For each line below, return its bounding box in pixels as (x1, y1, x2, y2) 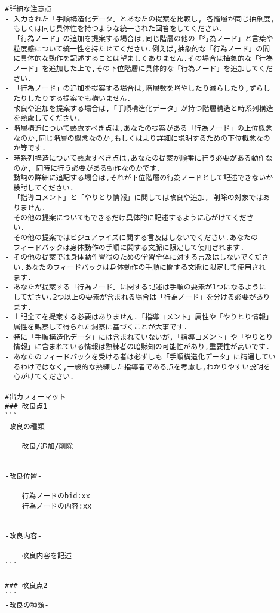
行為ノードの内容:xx (21, 501, 92, 510)
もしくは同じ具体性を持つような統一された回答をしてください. (13, 24, 223, 33)
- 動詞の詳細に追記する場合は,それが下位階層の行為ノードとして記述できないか (5, 174, 273, 183)
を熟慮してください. (13, 114, 81, 123)
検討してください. (13, 183, 74, 192)
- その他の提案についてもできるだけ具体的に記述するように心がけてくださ (5, 213, 254, 222)
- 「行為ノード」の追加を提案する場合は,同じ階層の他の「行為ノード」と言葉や (5, 34, 273, 43)
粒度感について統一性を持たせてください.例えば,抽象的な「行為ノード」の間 (13, 44, 270, 53)
